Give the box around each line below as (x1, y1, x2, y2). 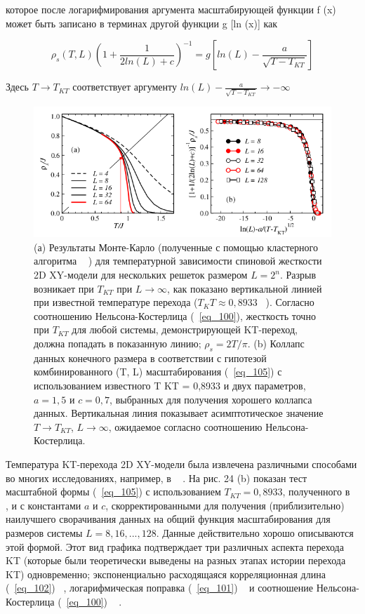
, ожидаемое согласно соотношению (108, 419, 263, 434)
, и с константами (6, 498, 81, 512)
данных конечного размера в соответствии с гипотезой (34, 350, 267, 365)
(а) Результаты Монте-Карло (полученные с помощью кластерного (34, 239, 318, 254)
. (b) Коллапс (247, 336, 305, 351)
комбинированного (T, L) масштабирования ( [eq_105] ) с (34, 364, 282, 379)
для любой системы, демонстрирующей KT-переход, (72, 322, 298, 337)
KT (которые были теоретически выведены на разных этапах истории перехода (6, 553, 346, 568)
